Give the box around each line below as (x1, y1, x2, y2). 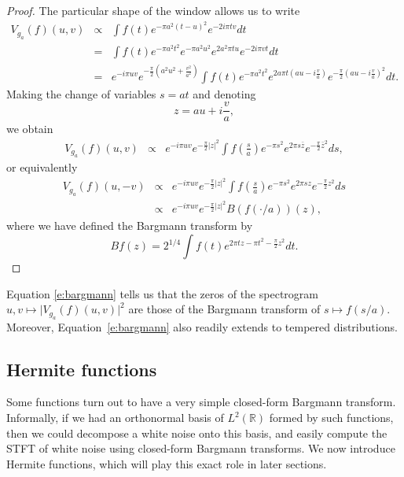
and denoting (193, 85, 256, 102)
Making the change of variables (6, 85, 156, 102)
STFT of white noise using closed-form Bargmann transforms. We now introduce (6, 440, 395, 457)
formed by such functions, (269, 409, 394, 426)
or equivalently (6, 159, 78, 176)
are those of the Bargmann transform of (128, 301, 321, 317)
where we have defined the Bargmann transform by (6, 217, 253, 234)
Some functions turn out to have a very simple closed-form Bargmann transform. (6, 394, 396, 410)
